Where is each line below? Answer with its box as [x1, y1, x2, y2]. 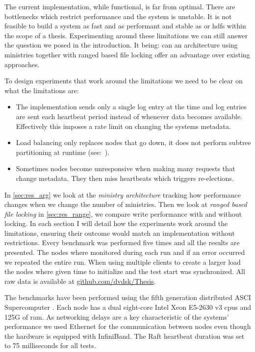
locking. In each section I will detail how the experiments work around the [4, 218, 228, 228]
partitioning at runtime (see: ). [16, 147, 110, 157]
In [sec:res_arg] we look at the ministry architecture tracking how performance [4, 189, 241, 200]
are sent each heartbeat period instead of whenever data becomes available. [16, 111, 242, 121]
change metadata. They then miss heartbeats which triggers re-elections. [16, 173, 234, 183]
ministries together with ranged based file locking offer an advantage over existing [4, 49, 250, 59]
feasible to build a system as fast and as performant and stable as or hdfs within [4, 21, 246, 31]
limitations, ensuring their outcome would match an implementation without [4, 227, 235, 238]
